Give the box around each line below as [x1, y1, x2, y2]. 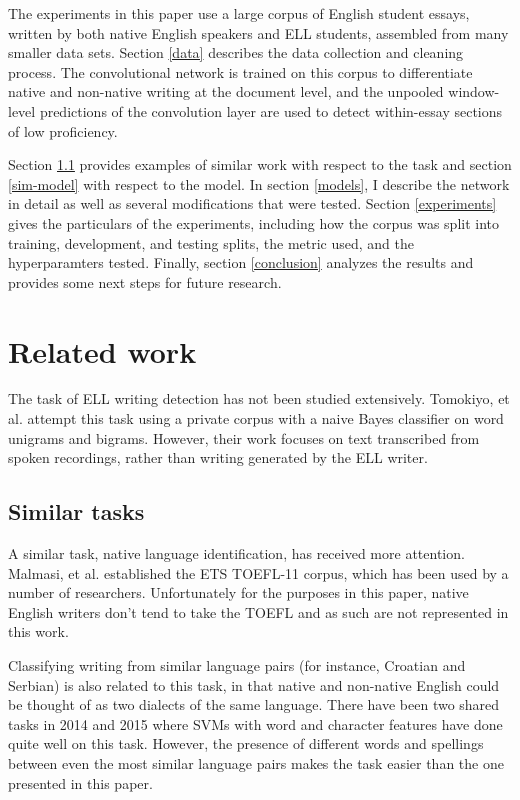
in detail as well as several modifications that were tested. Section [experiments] [8, 193, 497, 214]
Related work [8, 330, 197, 371]
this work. [8, 621, 69, 642]
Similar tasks [8, 496, 145, 527]
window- [448, 81, 500, 102]
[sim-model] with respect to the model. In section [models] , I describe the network [8, 173, 510, 194]
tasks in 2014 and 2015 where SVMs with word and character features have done [8, 713, 503, 734]
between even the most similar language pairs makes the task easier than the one [8, 752, 504, 773]
